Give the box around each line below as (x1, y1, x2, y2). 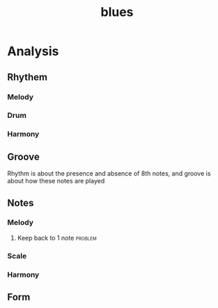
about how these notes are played (7, 177, 105, 185)
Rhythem (7, 71, 47, 83)
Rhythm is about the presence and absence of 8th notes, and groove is (7, 169, 211, 178)
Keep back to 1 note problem (17, 233, 98, 242)
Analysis (7, 43, 59, 59)
